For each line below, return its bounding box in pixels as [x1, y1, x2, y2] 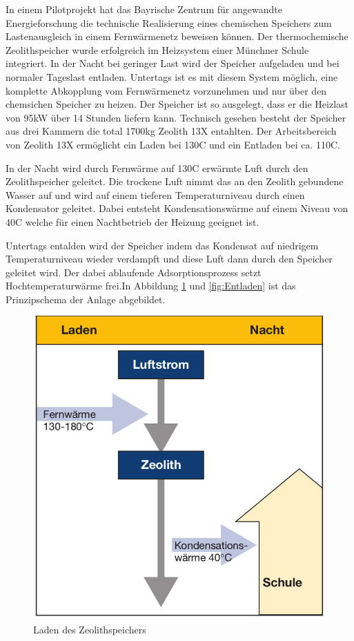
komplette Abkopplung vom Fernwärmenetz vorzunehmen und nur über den [6, 83, 327, 97]
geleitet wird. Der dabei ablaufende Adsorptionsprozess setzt [6, 265, 262, 279]
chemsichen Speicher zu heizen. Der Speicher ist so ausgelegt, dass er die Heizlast [6, 97, 349, 111]
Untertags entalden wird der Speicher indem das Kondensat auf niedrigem [6, 238, 319, 252]
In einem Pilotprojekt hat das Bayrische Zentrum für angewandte [6, 2, 282, 16]
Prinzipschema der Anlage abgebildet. [6, 291, 166, 306]
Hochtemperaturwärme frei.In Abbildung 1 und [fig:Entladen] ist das [6, 278, 296, 293]
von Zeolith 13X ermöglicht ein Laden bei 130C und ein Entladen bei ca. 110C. [6, 137, 340, 151]
